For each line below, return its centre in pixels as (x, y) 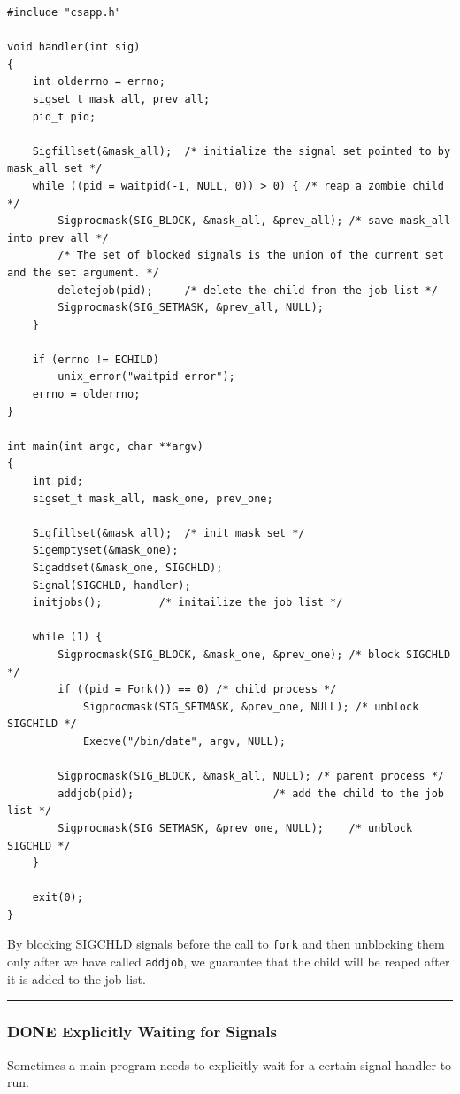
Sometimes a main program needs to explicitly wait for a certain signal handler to (230, 1064)
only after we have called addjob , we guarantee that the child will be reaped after (229, 962)
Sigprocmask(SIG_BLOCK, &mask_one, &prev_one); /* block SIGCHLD (254, 654)
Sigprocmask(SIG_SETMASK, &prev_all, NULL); (191, 308)
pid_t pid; (64, 116)
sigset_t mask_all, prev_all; (121, 99)
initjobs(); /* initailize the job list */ (188, 603)
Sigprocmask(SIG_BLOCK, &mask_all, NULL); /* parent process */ (251, 776)
